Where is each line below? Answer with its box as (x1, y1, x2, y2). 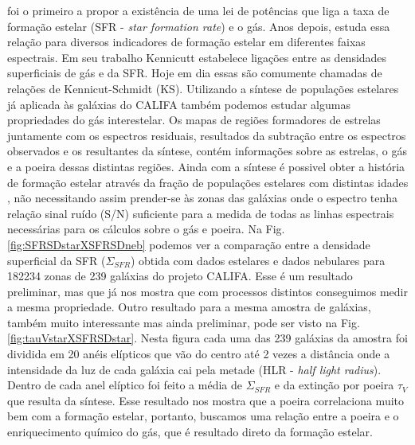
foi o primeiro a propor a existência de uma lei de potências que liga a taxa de (7, 2, 390, 18)
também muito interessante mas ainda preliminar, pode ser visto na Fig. (7, 314, 360, 330)
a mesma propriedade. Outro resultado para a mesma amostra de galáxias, (7, 299, 371, 315)
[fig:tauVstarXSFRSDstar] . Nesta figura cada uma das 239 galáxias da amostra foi (7, 330, 408, 346)
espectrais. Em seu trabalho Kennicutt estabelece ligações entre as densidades (7, 49, 387, 65)
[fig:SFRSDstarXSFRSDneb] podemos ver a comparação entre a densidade (7, 236, 370, 252)
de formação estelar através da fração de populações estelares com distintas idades (7, 174, 409, 190)
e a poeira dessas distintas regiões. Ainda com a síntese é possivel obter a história (7, 158, 405, 174)
